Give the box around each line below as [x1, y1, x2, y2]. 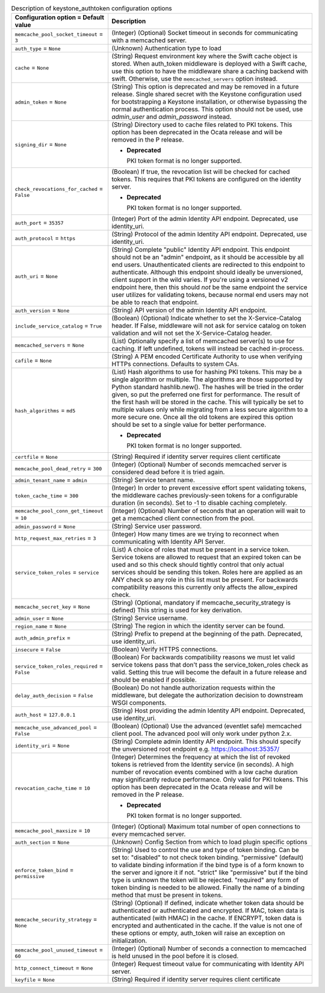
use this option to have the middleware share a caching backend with [111, 67, 308, 75]
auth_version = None [14, 306, 70, 314]
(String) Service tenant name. [111, 476, 196, 484]
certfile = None [14, 452, 58, 461]
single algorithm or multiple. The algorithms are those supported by [111, 375, 303, 384]
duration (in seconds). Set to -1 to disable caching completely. [111, 499, 287, 507]
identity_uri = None [14, 741, 70, 750]
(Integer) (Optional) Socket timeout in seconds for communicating [111, 29, 298, 37]
